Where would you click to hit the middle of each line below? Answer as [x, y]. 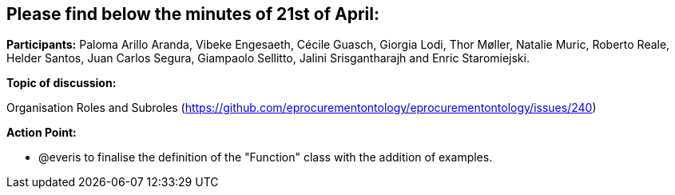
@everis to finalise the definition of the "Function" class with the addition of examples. [266, 157]
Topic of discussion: [62, 83]
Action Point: [42, 133]
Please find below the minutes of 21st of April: [193, 14]
